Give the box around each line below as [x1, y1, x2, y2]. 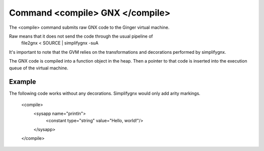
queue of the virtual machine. [9, 65, 68, 71]
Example [9, 78, 36, 86]
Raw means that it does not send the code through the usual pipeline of [9, 33, 154, 39]
